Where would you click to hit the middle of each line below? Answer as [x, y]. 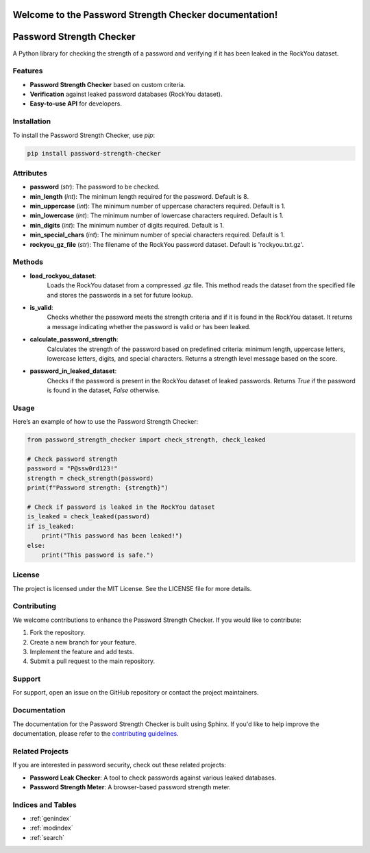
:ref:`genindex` [51, 819]
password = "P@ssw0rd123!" [72, 469]
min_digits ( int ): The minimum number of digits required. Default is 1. [127, 225]
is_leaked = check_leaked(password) [89, 517]
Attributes [30, 173]
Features [28, 71]
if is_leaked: [51, 526]
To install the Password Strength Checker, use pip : [84, 135]
